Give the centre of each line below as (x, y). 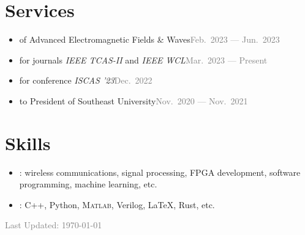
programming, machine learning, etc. (88, 184)
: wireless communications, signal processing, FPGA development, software (160, 172)
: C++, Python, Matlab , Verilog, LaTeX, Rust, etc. (117, 204)
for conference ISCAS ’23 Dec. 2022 (86, 80)
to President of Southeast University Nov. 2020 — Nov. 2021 (134, 100)
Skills (28, 143)
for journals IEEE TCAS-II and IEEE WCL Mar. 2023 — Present (143, 60)
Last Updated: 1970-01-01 (54, 225)
